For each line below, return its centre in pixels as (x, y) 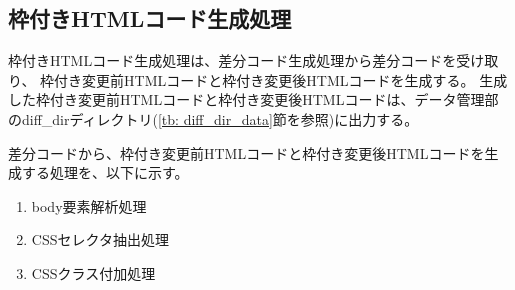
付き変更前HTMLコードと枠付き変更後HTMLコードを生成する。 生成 (281, 79)
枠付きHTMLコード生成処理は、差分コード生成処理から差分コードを (232, 60)
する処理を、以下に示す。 (105, 172)
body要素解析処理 (89, 205)
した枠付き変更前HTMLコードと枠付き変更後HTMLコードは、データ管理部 (253, 99)
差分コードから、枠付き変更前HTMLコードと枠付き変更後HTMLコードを (246, 152)
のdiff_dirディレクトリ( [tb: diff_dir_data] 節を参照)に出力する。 (213, 118)
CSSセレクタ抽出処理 (100, 239)
